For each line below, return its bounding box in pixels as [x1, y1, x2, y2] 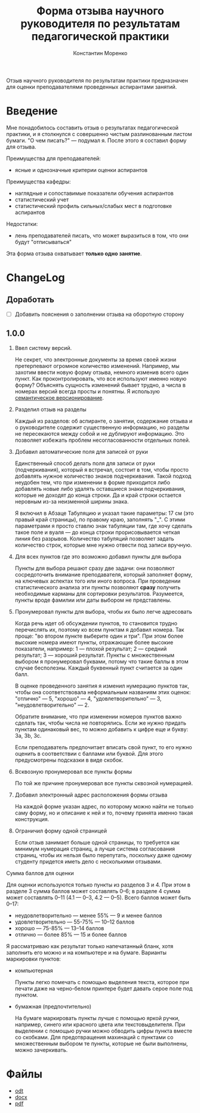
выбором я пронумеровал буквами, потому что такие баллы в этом [14, 657, 189, 665]
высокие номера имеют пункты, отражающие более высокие [14, 638, 174, 646]
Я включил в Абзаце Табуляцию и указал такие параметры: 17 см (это [14, 509, 194, 517]
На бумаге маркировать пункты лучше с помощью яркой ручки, [14, 1014, 180, 1021]
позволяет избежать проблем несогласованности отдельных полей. [14, 436, 190, 444]
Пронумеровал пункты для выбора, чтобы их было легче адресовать [14, 608, 192, 615]
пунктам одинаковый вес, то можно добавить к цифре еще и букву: [14, 725, 189, 732]
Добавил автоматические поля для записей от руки [14, 448, 148, 455]
